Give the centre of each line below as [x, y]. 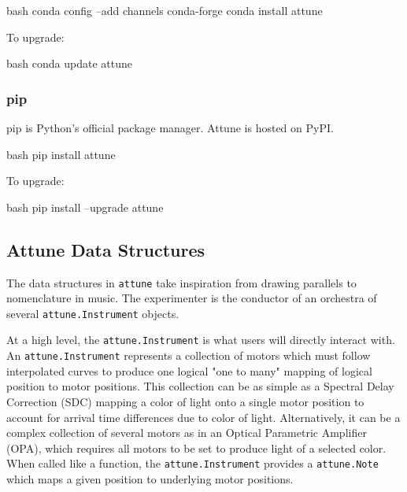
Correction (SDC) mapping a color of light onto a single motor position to [185, 401]
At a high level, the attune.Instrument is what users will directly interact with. [201, 340]
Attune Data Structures [105, 249]
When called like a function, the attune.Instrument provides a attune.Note [192, 463]
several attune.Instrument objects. [93, 313]
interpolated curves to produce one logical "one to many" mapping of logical [189, 370]
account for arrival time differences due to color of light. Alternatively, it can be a [203, 417]
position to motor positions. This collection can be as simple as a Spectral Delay [200, 386]
